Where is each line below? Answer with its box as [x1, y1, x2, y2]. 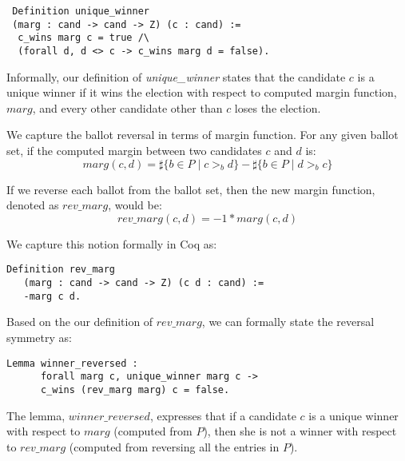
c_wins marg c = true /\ [18, 32, 149, 44]
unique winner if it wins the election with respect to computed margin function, [6, 84, 397, 101]
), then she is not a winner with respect [203, 423, 397, 439]
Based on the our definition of [6, 313, 153, 330]
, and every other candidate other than [32, 99, 223, 116]
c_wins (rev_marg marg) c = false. [40, 384, 230, 395]
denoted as [6, 197, 59, 213]
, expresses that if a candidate [149, 407, 296, 423]
